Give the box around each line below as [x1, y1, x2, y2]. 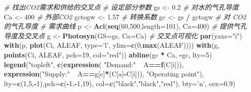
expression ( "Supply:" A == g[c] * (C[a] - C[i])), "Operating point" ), [4, 69, 204, 79]
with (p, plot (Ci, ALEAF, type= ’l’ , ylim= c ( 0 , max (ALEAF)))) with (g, [4, 40, 219, 50]
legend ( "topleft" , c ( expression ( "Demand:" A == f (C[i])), [4, 59, 184, 69]
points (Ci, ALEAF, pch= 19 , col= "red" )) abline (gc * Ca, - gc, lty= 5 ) [4, 49, 212, 59]
